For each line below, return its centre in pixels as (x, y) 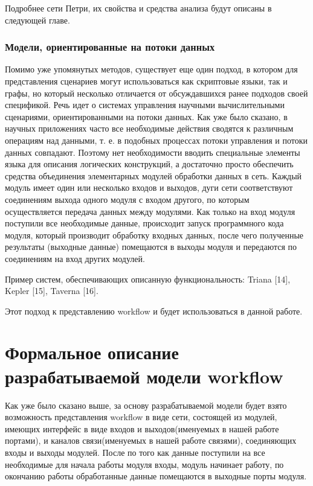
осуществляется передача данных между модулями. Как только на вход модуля (150, 211)
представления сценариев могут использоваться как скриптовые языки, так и (146, 81)
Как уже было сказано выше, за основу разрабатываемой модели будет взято (146, 405)
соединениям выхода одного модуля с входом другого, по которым (127, 199)
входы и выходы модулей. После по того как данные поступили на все (135, 452)
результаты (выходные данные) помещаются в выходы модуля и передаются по (151, 247)
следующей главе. (37, 20)
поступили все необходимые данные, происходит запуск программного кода (144, 223)
